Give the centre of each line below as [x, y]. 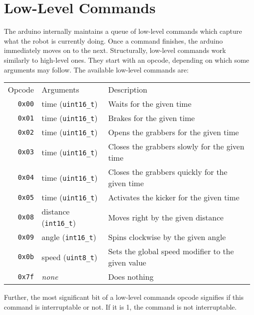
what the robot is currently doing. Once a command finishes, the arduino [114, 40]
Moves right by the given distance [166, 217]
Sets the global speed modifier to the [171, 251]
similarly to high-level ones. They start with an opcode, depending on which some [127, 60]
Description [128, 90]
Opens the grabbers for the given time [173, 132]
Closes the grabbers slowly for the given [176, 146]
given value [127, 263]
